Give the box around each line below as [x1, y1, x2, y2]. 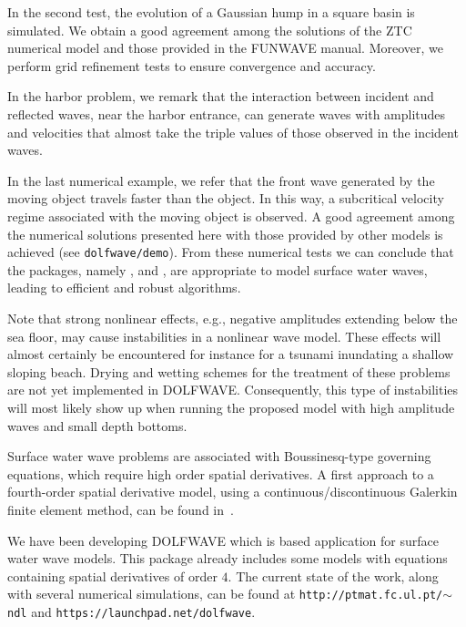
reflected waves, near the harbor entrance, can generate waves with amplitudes [7, 104, 446, 123]
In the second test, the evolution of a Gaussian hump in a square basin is [7, 3, 415, 21]
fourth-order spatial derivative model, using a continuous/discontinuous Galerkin [7, 482, 458, 501]
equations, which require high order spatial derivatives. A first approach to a [7, 464, 434, 483]
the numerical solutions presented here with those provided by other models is [7, 224, 443, 243]
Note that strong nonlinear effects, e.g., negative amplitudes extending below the [7, 308, 458, 327]
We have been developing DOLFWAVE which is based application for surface [7, 530, 439, 550]
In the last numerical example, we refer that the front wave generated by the [7, 170, 435, 190]
